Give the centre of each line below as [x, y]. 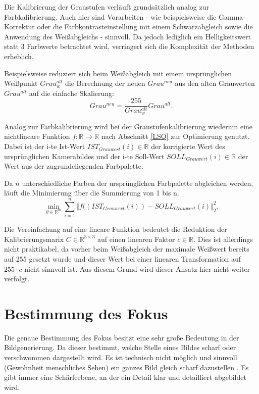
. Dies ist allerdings [223, 239]
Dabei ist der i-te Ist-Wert [45, 146]
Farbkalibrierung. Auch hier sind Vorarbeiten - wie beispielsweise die [110, 16]
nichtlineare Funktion [37, 136]
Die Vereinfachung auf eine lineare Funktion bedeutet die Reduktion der [116, 229]
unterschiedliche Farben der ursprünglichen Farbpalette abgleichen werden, [138, 183]
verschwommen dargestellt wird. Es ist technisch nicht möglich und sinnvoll [121, 357]
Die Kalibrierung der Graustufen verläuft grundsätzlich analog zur [107, 7]
